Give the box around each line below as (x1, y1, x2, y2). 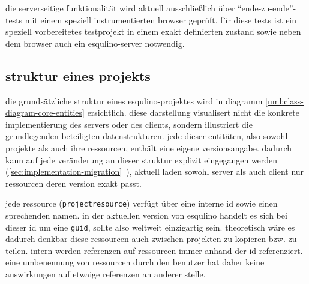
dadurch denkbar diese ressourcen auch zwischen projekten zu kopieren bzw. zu (5, 232, 297, 245)
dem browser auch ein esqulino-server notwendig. (5, 37, 185, 49)
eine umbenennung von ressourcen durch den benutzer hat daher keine (5, 256, 265, 268)
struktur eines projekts (5, 66, 151, 85)
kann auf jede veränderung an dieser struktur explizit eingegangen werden (5, 153, 278, 166)
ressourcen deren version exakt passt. (5, 177, 142, 189)
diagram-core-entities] (5, 106, 85, 119)
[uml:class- (265, 94, 304, 107)
